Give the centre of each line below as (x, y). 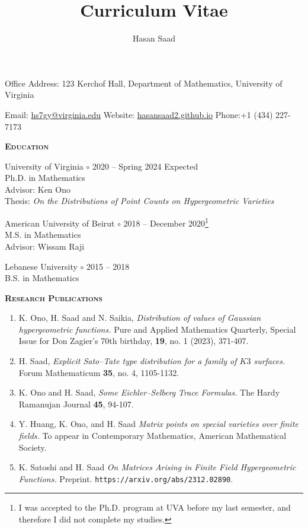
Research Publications (54, 297)
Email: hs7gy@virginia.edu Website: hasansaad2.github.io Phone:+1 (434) (139, 114)
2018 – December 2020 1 (166, 222)
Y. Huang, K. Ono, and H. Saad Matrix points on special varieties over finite (158, 424)
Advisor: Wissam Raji (45, 246)
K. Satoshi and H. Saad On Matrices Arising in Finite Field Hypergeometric (157, 467)
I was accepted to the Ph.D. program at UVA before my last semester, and (155, 507)
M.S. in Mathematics (43, 235)
